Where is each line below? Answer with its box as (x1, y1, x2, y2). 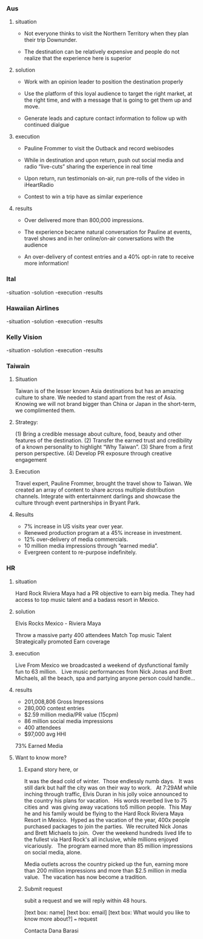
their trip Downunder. (24, 37, 78, 44)
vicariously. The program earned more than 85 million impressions (24, 842, 193, 850)
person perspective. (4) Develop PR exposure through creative (15, 450, 172, 457)
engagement (15, 456, 47, 464)
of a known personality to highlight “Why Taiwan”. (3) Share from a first (15, 443, 193, 451)
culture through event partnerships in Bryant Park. (15, 499, 141, 506)
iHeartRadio (24, 181, 54, 189)
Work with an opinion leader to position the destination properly (24, 78, 184, 86)
